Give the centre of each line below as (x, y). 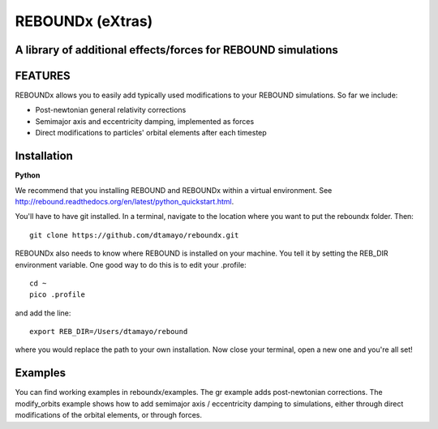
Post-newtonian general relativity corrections (111, 110)
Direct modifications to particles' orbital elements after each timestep (151, 133)
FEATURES (43, 76)
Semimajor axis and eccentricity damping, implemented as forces (145, 121)
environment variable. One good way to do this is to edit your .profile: (131, 264)
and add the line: (43, 313)
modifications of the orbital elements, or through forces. (109, 415)
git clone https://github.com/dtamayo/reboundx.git (134, 235)
